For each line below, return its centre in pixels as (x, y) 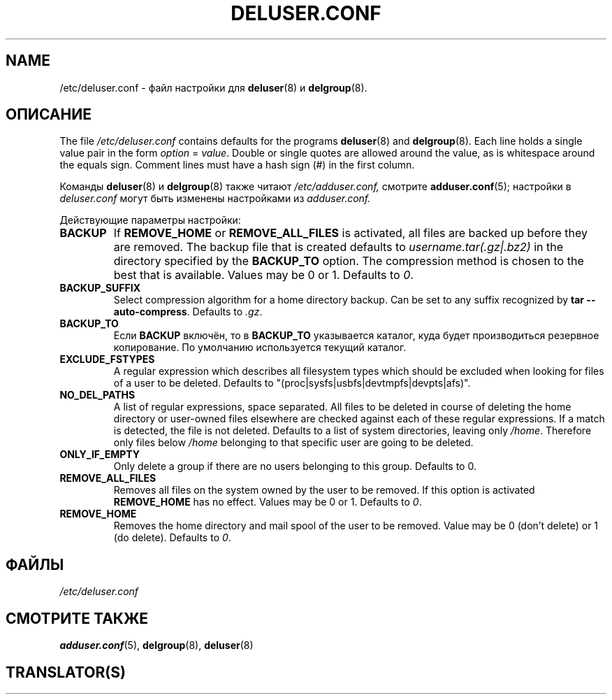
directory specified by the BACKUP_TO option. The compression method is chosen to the (349, 261)
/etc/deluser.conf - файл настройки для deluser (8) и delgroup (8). (213, 87)
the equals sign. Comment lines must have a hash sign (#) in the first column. (237, 165)
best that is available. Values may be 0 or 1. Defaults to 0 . (263, 275)
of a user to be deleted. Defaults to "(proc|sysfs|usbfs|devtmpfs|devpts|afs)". (292, 383)
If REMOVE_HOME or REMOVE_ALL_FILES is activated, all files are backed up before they (350, 233)
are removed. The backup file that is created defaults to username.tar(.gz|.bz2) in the (338, 247)
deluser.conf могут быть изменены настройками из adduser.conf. (215, 199)
